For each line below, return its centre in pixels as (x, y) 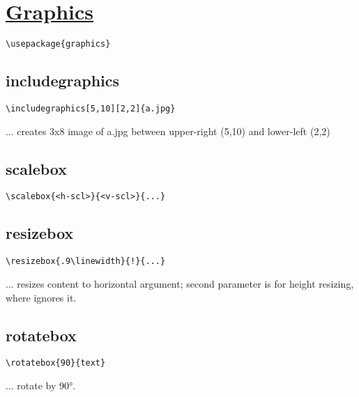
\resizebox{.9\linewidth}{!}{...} (86, 262)
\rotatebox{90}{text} (56, 363)
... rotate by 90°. (41, 385)
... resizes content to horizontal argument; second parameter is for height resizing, (180, 283)
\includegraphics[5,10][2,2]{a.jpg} (91, 108)
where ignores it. (41, 297)
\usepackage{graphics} (58, 44)
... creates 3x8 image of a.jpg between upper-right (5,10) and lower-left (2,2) (168, 131)
